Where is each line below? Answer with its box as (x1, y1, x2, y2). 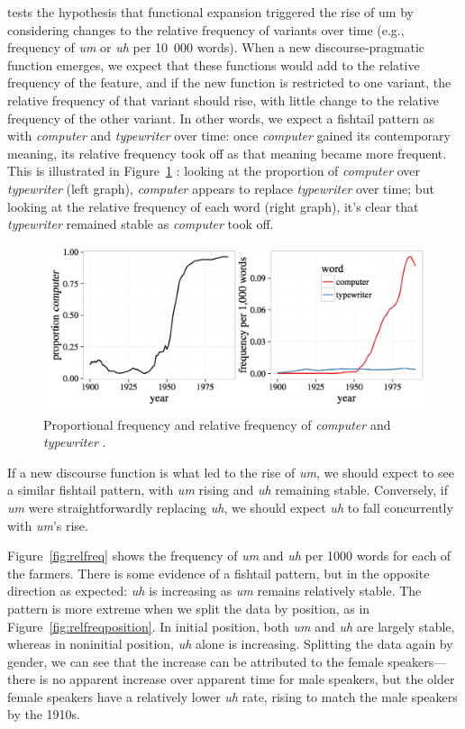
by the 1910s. (7, 705, 80, 724)
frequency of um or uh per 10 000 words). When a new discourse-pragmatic (7, 38, 425, 57)
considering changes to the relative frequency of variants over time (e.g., (7, 20, 405, 39)
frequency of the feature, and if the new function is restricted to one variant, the (7, 73, 451, 92)
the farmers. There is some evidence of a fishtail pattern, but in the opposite (7, 563, 430, 582)
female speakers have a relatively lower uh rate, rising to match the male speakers (7, 687, 458, 706)
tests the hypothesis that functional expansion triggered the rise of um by (7, 3, 414, 21)
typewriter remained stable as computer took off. (7, 214, 274, 233)
